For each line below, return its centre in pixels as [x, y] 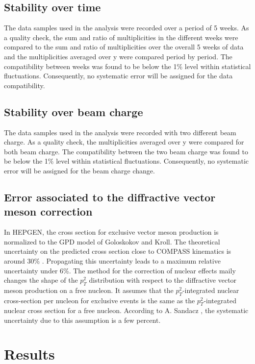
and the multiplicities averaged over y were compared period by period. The [118, 56]
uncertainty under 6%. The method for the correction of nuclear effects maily [120, 270]
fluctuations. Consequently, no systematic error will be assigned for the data [118, 76]
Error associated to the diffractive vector [110, 197]
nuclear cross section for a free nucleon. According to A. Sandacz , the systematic [126, 310]
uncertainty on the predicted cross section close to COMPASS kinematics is [118, 251]
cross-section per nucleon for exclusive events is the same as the [100, 300]
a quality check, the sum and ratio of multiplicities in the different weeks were [121, 37]
